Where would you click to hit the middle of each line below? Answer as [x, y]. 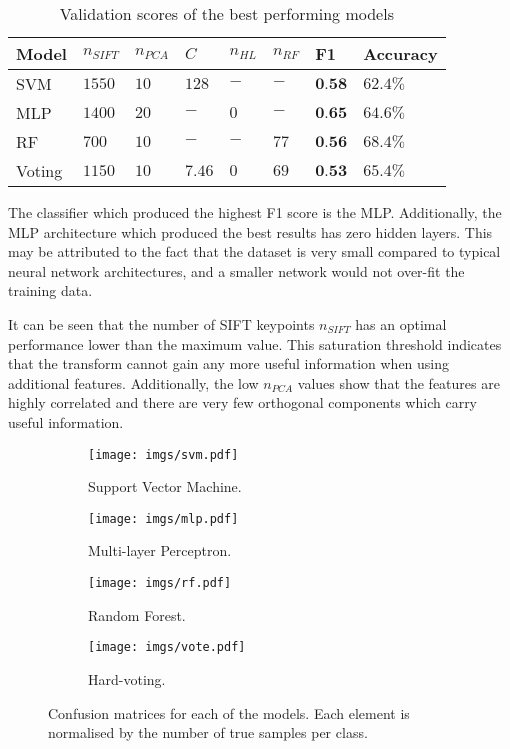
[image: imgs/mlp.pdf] [163, 518]
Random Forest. [137, 614]
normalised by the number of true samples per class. [208, 732]
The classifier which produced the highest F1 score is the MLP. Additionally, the [255, 212]
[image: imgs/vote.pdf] [167, 647]
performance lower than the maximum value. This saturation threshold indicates [255, 343]
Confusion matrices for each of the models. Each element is [229, 712]
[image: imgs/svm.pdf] [163, 454]
